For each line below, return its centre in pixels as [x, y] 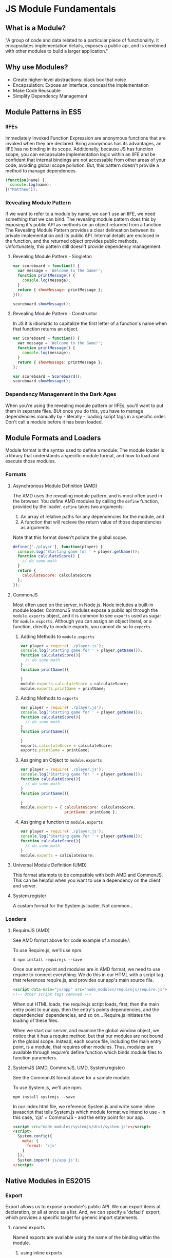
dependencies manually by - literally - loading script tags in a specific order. [86, 416]
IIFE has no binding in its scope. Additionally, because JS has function [79, 149]
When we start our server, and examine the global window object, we [86, 1030]
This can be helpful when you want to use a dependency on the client [87, 880]
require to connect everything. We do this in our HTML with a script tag [88, 974]
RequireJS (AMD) [31, 930]
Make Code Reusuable [36, 90]
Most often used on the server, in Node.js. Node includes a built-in [83, 605]
